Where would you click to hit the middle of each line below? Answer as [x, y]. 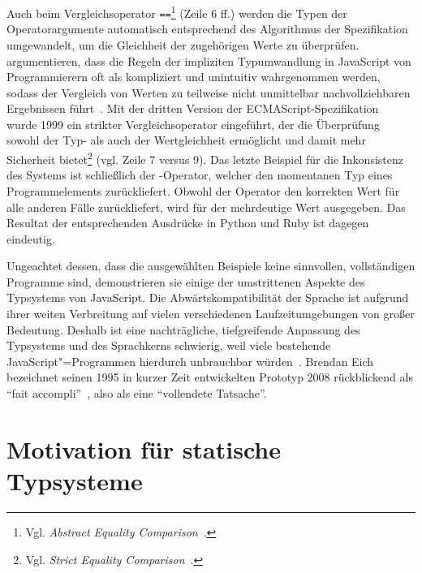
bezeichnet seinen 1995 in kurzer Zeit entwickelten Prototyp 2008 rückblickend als [210, 377]
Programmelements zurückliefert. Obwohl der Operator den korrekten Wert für [203, 190]
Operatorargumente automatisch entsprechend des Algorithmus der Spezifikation [207, 29]
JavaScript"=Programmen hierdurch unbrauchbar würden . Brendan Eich [190, 361]
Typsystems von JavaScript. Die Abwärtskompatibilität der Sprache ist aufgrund [208, 297]
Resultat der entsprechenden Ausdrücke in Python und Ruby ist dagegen [188, 223]
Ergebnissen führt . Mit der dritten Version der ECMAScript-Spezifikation [193, 108]
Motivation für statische [144, 448]
